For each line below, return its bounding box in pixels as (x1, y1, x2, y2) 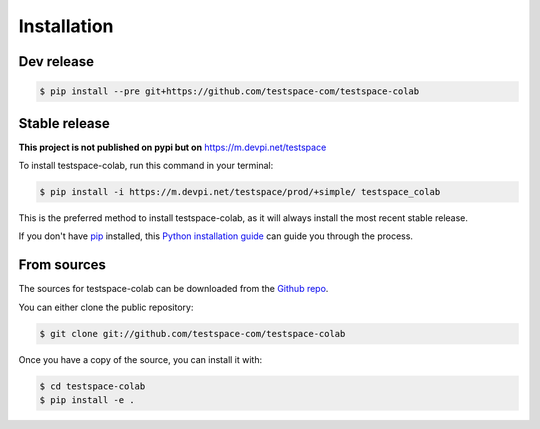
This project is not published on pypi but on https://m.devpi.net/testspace (18, 141, 327, 153)
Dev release (18, 53, 95, 70)
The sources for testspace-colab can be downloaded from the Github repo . (18, 283, 329, 295)
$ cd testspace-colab (39, 380, 146, 392)
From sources (18, 256, 107, 274)
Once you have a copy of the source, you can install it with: (18, 353, 263, 365)
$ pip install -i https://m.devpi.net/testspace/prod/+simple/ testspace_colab (39, 186, 441, 198)
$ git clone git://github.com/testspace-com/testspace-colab (39, 328, 346, 339)
